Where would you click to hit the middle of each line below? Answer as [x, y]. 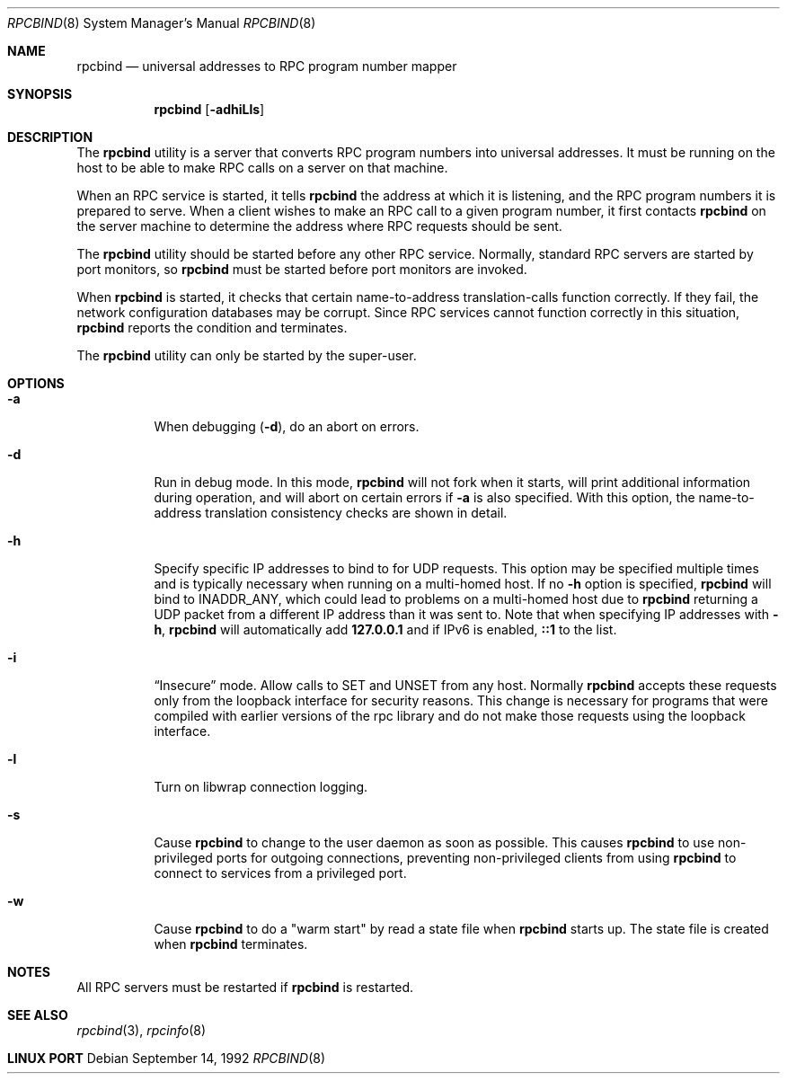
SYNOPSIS [40, 94]
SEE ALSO [38, 1015]
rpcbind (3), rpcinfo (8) [141, 1030]
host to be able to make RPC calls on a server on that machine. [262, 168]
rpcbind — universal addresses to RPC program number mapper [267, 66]
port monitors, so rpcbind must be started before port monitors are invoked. [302, 269]
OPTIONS [36, 383]
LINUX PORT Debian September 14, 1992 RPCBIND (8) [166, 1058]
